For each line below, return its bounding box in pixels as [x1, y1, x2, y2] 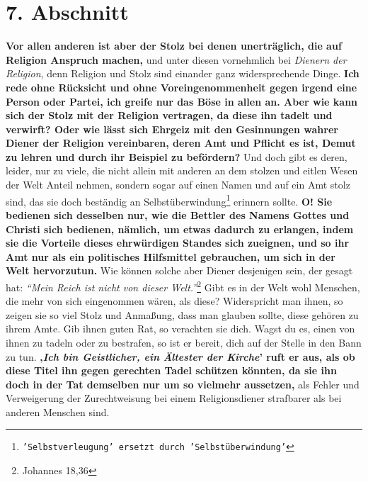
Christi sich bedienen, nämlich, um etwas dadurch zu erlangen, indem [6, 221, 354, 236]
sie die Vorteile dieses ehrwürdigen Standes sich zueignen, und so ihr [6, 235, 350, 250]
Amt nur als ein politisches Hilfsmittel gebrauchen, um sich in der [6, 249, 335, 264]
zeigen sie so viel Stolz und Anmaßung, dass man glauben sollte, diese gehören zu [6, 307, 359, 322]
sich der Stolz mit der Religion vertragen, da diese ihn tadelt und [6, 108, 333, 123]
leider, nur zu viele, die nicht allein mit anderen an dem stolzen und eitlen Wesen [6, 163, 358, 178]
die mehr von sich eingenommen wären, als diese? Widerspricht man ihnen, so [6, 293, 343, 308]
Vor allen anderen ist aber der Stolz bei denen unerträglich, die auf [6, 38, 342, 53]
